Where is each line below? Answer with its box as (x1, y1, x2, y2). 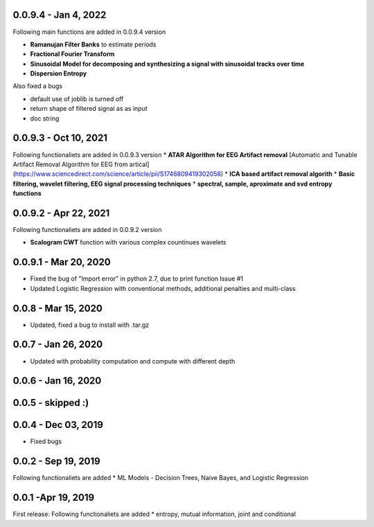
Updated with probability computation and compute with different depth (30, 357, 235, 365)
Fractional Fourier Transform (30, 50, 115, 58)
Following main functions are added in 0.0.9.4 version (12, 28, 166, 36)
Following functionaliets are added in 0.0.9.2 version (12, 226, 162, 234)
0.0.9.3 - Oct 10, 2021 (12, 132, 107, 144)
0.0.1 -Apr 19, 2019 (12, 492, 95, 503)
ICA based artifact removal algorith (229, 170, 332, 178)
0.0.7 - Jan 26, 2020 (12, 339, 103, 350)
